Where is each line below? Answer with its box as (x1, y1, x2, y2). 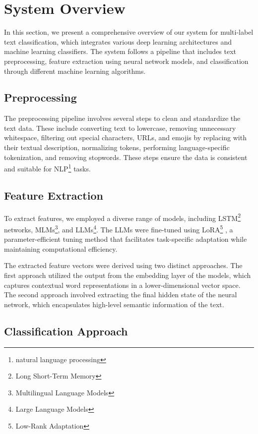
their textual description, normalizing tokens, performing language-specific (4, 142, 230, 153)
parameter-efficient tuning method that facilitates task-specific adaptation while (4, 234, 247, 244)
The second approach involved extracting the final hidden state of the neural (4, 289, 237, 300)
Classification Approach (4, 323, 128, 338)
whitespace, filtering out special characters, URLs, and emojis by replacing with (4, 132, 247, 143)
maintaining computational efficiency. (4, 243, 118, 254)
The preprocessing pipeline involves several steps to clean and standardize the (4, 113, 241, 123)
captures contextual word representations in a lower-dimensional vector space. (4, 279, 241, 290)
